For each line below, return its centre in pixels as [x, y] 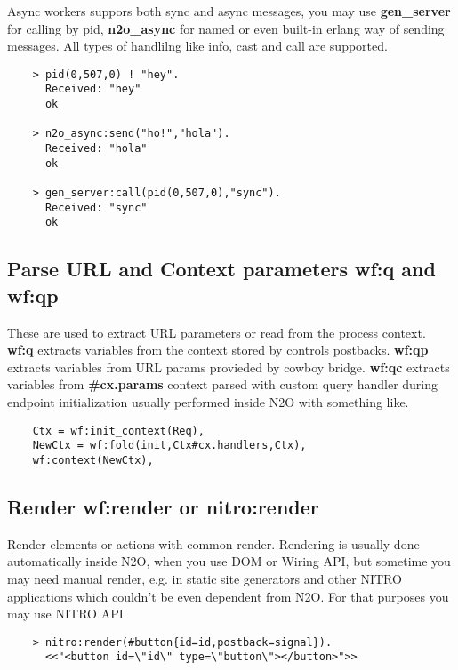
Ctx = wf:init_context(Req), [118, 431]
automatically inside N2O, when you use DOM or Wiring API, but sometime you [229, 561]
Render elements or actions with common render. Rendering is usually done [213, 543]
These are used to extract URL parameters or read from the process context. [217, 332]
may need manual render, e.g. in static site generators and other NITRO [205, 578]
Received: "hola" [96, 149]
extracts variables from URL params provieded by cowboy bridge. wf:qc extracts [229, 367]
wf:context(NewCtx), [93, 460]
